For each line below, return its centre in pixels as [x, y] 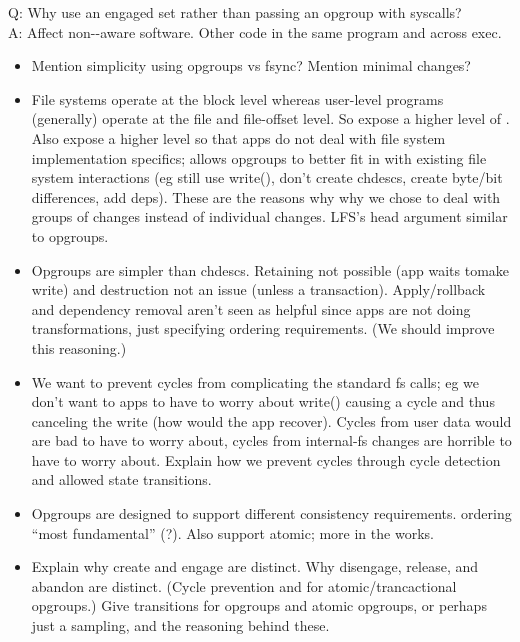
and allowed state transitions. [121, 479]
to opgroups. [70, 235]
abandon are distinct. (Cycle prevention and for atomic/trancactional [244, 585]
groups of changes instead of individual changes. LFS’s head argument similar [269, 216]
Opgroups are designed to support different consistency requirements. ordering [271, 513]
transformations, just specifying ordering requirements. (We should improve [263, 328]
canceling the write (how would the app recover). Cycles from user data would [271, 420]
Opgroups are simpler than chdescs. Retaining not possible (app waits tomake [270, 269]
